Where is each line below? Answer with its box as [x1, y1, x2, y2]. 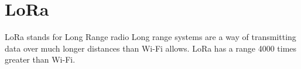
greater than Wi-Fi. [5, 53, 76, 66]
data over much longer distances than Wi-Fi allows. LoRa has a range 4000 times [5, 42, 297, 54]
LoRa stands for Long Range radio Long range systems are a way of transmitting [5, 31, 296, 43]
